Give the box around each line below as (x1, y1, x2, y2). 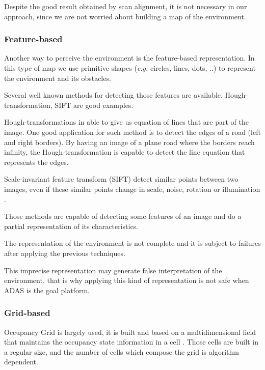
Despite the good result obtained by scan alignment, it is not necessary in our (4, 1, 247, 11)
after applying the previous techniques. (4, 247, 125, 258)
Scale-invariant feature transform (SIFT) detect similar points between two (4, 174, 238, 184)
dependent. (4, 356, 38, 367)
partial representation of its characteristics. (4, 220, 139, 231)
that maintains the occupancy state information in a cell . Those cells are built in (4, 336, 258, 347)
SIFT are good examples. (55, 99, 134, 110)
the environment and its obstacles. (4, 72, 111, 83)
